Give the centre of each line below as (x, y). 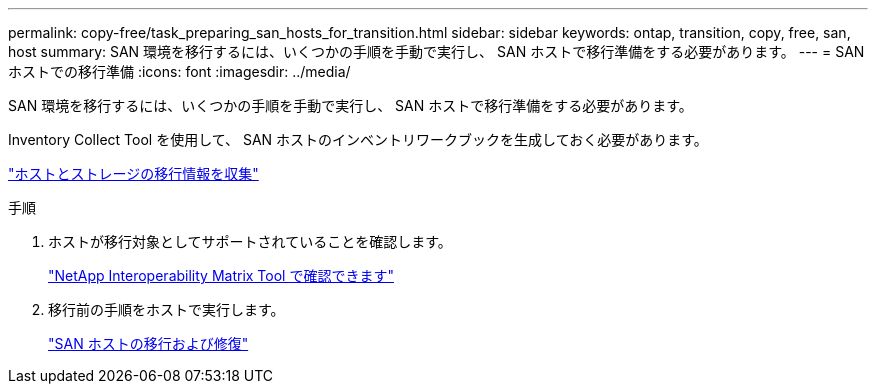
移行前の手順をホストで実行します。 (166, 309)
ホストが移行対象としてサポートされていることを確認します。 (250, 241)
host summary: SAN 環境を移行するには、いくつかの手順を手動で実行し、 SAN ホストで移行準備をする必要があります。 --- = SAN (436, 51)
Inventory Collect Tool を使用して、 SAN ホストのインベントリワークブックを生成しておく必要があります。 (358, 139)
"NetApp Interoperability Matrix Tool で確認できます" (221, 275)
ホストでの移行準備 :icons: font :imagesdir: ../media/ (179, 71)
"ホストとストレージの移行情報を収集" (133, 173)
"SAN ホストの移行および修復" (148, 343)
